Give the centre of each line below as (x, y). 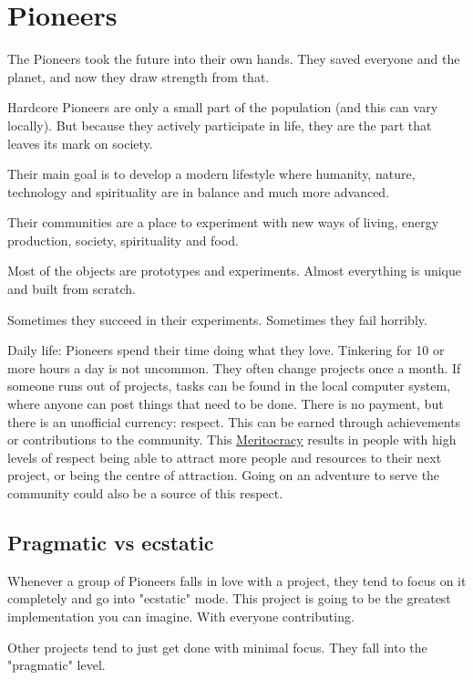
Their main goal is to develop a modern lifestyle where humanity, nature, (211, 174)
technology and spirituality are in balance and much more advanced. (199, 191)
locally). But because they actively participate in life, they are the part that (220, 125)
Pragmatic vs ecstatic (111, 542)
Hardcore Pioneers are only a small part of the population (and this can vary (223, 107)
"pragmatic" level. (57, 665)
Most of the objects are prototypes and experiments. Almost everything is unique (235, 271)
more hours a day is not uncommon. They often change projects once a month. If (234, 367)
